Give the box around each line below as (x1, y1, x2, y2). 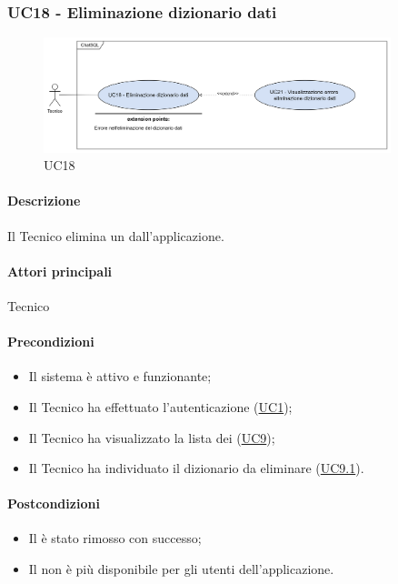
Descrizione (7, 191, 81, 210)
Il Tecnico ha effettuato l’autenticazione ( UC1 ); (28, 397, 293, 416)
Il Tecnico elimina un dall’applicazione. (7, 226, 224, 245)
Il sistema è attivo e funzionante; (28, 367, 212, 386)
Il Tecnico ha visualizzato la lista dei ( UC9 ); (28, 428, 275, 447)
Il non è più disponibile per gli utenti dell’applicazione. (28, 559, 334, 579)
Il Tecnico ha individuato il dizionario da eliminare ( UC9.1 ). (28, 458, 364, 478)
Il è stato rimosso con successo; (28, 529, 202, 548)
